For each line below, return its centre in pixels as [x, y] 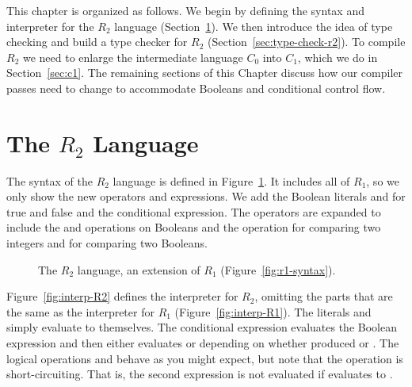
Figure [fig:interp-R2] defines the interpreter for [122, 296]
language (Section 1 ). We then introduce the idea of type [254, 26]
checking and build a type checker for [97, 42]
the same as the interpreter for [80, 311]
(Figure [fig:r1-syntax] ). [278, 269]
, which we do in [338, 57]
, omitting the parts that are [324, 296]
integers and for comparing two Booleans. [107, 243]
